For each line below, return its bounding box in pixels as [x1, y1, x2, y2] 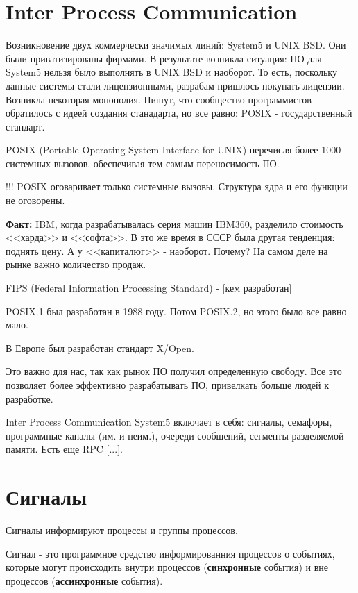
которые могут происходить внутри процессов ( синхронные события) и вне [6, 560, 329, 574]
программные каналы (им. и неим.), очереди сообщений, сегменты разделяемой [6, 428, 344, 442]
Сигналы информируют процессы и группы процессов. [6, 523, 238, 537]
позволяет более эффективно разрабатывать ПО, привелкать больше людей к [6, 378, 329, 392]
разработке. [6, 391, 53, 406]
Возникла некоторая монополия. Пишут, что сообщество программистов [6, 92, 312, 106]
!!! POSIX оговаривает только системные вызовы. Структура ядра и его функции [6, 179, 348, 194]
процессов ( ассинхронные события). [6, 573, 163, 587]
